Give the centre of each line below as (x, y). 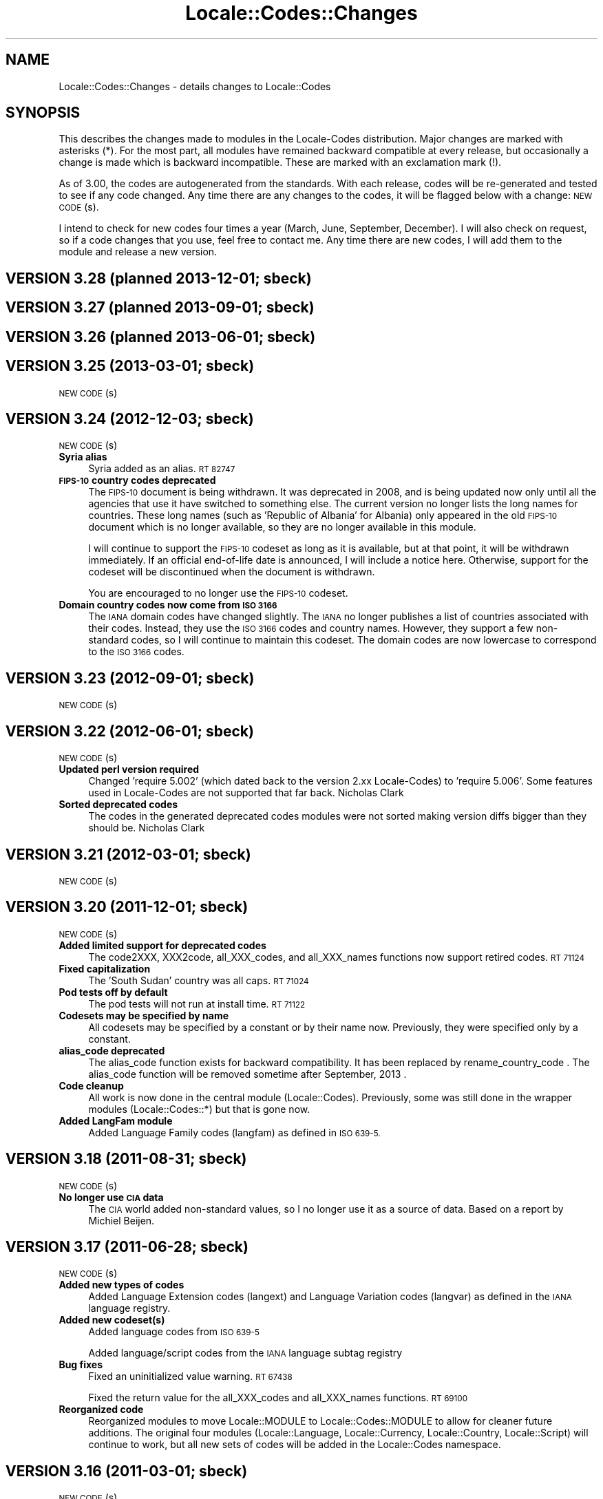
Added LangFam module (116, 1120)
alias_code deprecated (112, 1050)
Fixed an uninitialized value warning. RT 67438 (190, 1376)
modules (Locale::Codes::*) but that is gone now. (199, 1109)
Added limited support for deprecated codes (162, 945)
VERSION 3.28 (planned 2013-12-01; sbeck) (159, 278)
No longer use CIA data (111, 1197)
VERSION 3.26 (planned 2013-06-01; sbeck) (161, 337)
